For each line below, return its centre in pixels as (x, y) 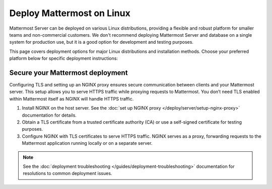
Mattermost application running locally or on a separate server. (87, 143)
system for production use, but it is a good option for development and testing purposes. (101, 42)
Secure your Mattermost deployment (69, 73)
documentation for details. (49, 115)
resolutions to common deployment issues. (67, 173)
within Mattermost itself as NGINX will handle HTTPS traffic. (72, 99)
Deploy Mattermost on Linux (70, 13)
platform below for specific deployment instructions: (64, 58)
